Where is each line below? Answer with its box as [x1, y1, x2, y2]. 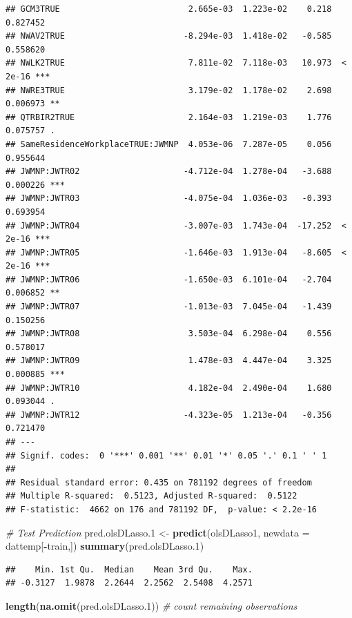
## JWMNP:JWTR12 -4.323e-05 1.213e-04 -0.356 [6, 409, 332, 420]
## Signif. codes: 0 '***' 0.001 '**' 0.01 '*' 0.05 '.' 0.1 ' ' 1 [6, 450, 327, 461]
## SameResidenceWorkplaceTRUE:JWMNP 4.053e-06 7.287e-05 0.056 [6, 139, 332, 149]
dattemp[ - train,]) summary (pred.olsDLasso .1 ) [6, 539, 204, 553]
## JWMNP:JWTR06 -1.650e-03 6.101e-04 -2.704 [6, 274, 332, 284]
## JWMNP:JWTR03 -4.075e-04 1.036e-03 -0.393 [6, 193, 332, 204]
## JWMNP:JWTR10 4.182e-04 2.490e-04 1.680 [6, 383, 332, 393]
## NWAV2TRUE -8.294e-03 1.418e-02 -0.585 [6, 31, 332, 41]
